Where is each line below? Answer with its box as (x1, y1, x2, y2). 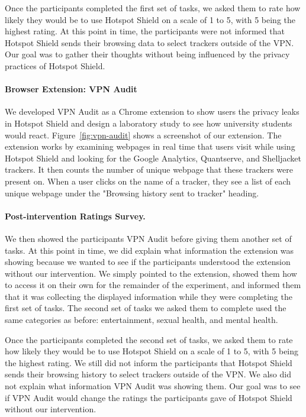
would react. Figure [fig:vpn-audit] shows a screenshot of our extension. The (5, 128, 282, 141)
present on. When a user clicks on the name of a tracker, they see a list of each (5, 174, 291, 187)
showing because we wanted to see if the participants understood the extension (5, 256, 291, 268)
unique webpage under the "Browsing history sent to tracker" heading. (5, 186, 259, 199)
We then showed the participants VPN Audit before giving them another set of (5, 232, 292, 244)
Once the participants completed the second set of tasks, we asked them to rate (5, 333, 293, 345)
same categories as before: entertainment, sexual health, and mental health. (5, 313, 278, 326)
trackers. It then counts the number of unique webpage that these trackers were (5, 163, 293, 176)
